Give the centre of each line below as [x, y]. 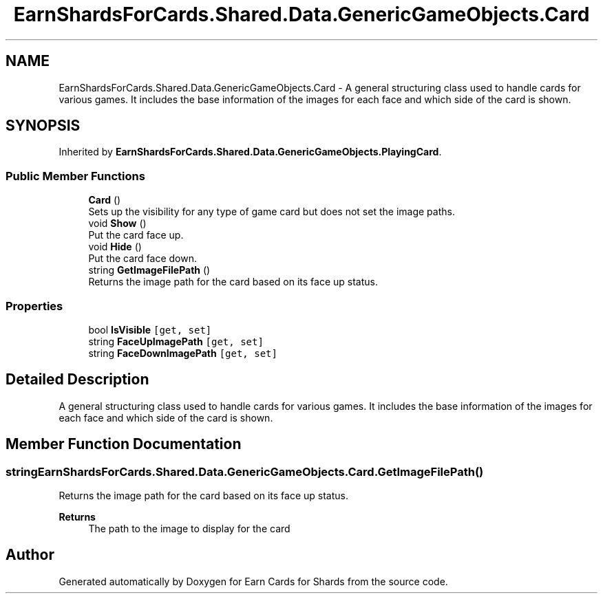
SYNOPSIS [43, 126]
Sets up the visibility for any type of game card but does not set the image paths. [272, 212]
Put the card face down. [143, 259]
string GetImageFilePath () [149, 270]
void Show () [117, 224]
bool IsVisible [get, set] [150, 329]
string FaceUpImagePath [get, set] [176, 341]
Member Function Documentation [124, 444]
